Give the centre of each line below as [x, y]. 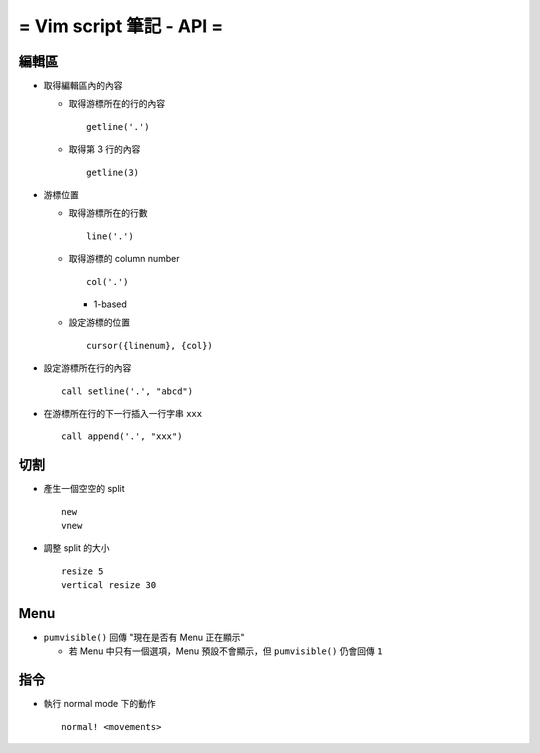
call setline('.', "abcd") [127, 391]
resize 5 [82, 571]
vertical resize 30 [109, 585]
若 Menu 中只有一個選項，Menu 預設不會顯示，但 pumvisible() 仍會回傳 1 [225, 651]
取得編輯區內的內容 [83, 86]
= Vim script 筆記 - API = [121, 26]
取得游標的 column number [124, 259]
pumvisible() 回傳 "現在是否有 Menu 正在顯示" [144, 637]
